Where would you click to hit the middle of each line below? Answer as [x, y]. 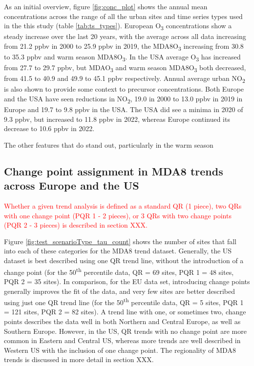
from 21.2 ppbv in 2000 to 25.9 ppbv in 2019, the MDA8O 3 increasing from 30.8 [124, 46]
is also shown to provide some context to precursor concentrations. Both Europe [124, 89]
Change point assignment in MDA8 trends [114, 171]
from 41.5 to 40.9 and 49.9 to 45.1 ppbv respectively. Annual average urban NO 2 [125, 79]
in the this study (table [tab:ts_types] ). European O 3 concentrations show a [118, 26]
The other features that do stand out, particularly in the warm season [109, 144]
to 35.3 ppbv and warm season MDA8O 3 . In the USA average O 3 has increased [122, 57]
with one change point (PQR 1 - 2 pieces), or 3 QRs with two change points [118, 215]
